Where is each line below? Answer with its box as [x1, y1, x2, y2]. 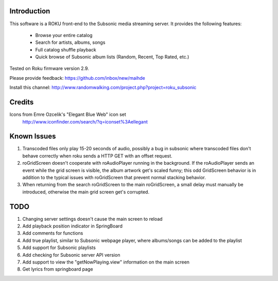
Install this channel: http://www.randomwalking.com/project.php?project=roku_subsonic [9, 84, 197, 91]
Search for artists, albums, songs [35, 39, 106, 46]
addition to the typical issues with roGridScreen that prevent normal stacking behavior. [22, 174, 206, 181]
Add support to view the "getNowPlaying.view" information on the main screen [22, 259, 190, 265]
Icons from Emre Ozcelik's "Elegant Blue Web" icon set [9, 111, 126, 118]
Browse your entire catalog [35, 32, 93, 38]
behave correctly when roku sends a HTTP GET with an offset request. [22, 152, 172, 159]
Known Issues [9, 132, 56, 141]
